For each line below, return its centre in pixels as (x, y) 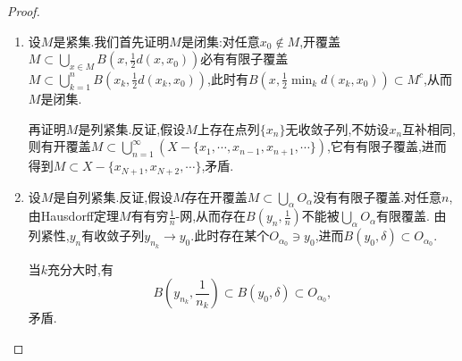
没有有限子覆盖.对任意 (378, 196)
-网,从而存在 (211, 216)
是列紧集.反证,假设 (132, 128)
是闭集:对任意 (220, 41)
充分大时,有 (80, 269)
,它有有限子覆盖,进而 (387, 146)
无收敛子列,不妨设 (337, 128)
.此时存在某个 (230, 235)
